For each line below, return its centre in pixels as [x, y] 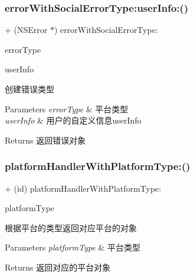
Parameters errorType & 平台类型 [67, 109]
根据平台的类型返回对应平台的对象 [71, 227]
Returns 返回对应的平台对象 [58, 267]
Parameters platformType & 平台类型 [73, 247]
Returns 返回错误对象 [45, 140]
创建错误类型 [29, 89]
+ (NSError [26, 30]
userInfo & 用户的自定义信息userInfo [73, 120]
